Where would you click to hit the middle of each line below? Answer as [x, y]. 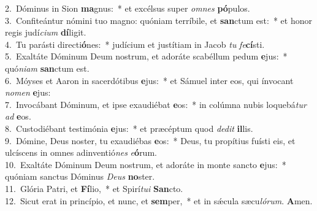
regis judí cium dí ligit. [46, 32]
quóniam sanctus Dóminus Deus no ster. [80, 176]
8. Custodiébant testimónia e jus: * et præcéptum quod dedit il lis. [129, 128]
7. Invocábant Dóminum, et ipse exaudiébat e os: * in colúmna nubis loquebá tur [156, 104]
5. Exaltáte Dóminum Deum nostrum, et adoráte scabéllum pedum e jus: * [146, 56]
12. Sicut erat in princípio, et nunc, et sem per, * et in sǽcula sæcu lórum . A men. [159, 200]
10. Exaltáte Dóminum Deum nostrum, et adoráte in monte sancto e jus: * [146, 164]
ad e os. [18, 116]
